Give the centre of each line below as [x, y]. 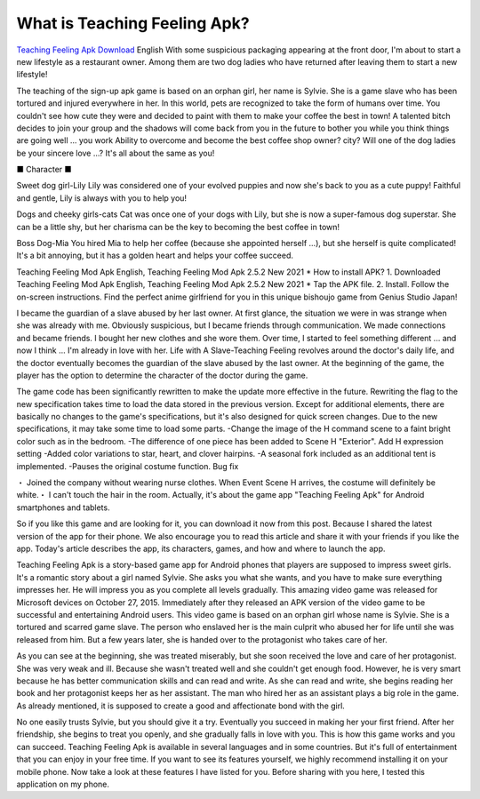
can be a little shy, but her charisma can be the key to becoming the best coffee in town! [178, 227]
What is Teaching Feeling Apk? [133, 23]
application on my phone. [63, 784]
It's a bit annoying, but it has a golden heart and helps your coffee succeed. [155, 256]
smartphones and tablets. [63, 507]
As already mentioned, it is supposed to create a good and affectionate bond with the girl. [181, 706]
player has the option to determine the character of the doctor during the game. [162, 375]
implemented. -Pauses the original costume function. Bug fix [128, 466]
